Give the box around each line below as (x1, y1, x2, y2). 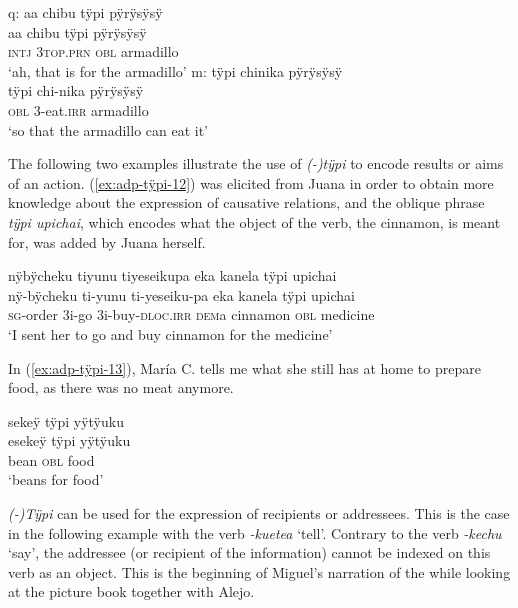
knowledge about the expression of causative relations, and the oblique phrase (8, 192, 485, 213)
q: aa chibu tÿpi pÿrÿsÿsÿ (8, 2, 163, 22)
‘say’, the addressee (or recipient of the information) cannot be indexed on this (8, 542, 491, 563)
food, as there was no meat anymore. (8, 377, 234, 398)
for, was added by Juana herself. (8, 231, 206, 252)
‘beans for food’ (8, 469, 104, 490)
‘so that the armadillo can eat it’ (8, 119, 209, 140)
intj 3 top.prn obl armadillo (8, 41, 179, 62)
